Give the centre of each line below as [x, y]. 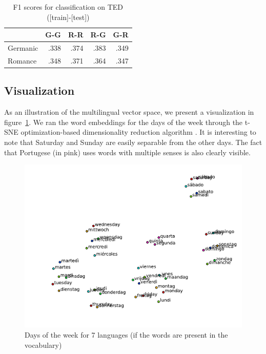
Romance [22, 60]
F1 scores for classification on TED [68, 7]
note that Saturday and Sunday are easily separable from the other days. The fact [133, 142]
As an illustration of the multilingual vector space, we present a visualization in [129, 112]
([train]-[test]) [68, 17]
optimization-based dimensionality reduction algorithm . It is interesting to [138, 132]
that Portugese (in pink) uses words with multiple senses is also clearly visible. [127, 152]
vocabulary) [43, 345]
